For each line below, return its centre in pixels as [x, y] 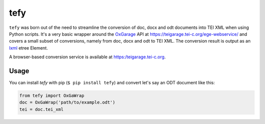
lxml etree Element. [28, 48]
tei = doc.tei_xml [41, 109]
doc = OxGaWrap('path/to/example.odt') [67, 102]
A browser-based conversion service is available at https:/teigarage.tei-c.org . [87, 57]
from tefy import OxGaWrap [52, 96]
